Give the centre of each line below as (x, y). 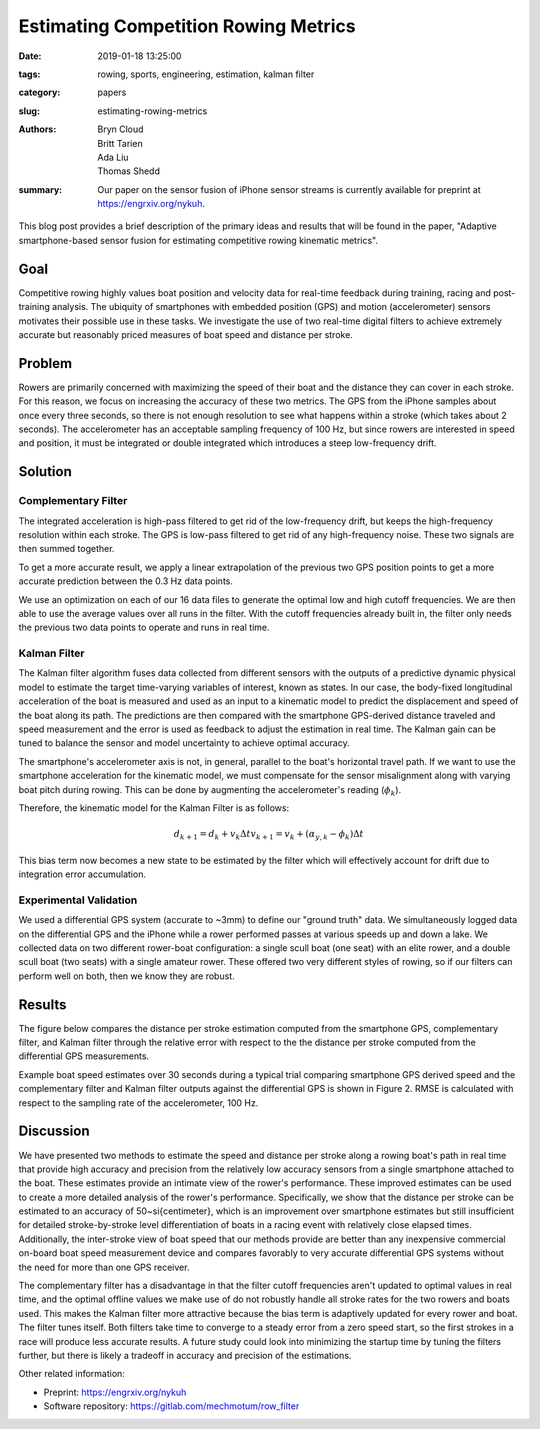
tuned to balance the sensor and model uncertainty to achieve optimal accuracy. (184, 743)
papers (112, 92)
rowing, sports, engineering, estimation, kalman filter (206, 74)
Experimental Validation (78, 900)
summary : (40, 189)
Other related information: (71, 1374)
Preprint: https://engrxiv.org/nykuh (115, 1392)
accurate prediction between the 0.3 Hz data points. (126, 581)
